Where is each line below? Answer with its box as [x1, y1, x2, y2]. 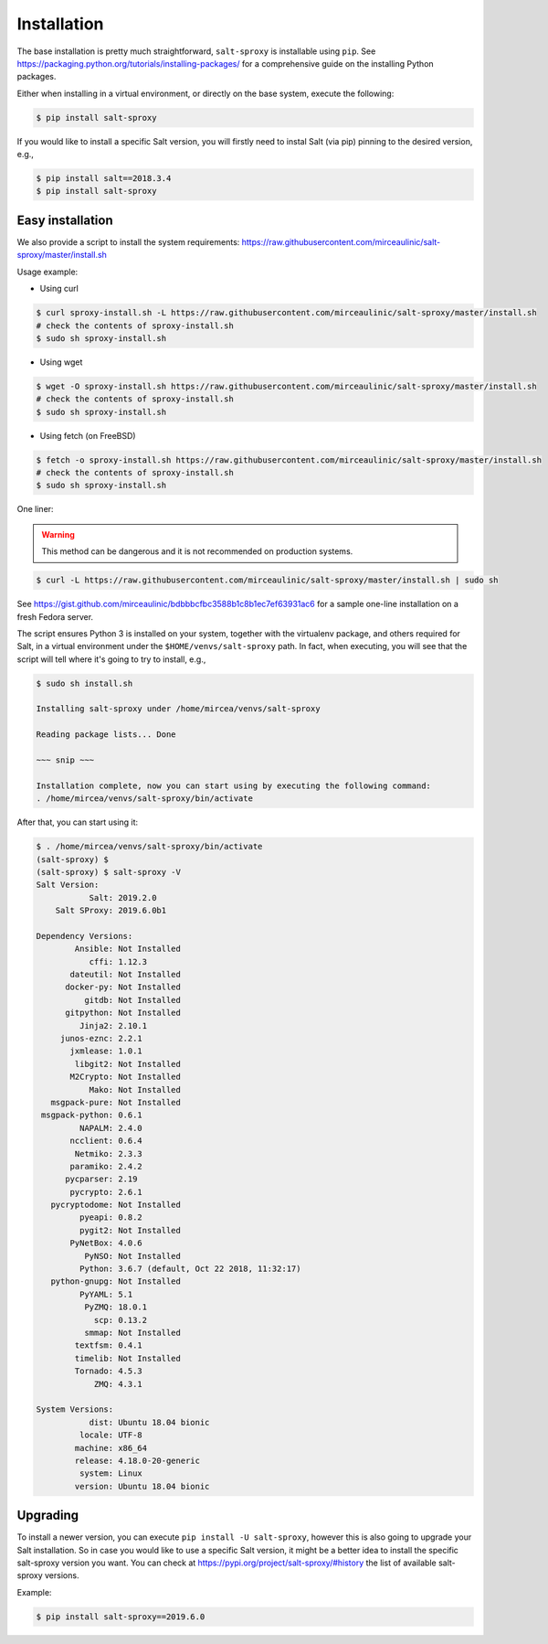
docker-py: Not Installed [65, 982, 182, 992]
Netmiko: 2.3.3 [74, 1148, 143, 1158]
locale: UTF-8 [79, 1430, 143, 1440]
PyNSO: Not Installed [83, 1251, 182, 1261]
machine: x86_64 [74, 1443, 148, 1453]
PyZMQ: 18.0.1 [83, 1302, 148, 1312]
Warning [41, 528, 75, 539]
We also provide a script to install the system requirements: [16, 236, 240, 247]
